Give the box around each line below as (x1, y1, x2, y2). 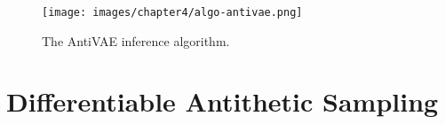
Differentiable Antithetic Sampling (6, 83, 439, 120)
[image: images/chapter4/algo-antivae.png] (42, 6, 303, 19)
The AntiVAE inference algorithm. (42, 31, 230, 50)
